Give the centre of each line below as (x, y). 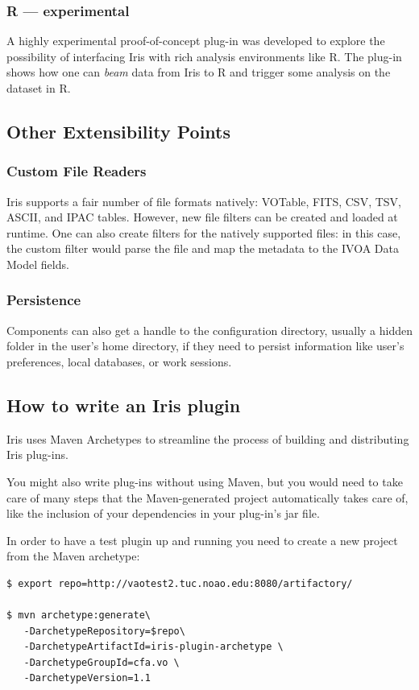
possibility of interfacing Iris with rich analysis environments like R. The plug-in (204, 56)
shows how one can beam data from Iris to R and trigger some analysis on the (199, 72)
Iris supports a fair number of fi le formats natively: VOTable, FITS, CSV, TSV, (204, 201)
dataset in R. (39, 88)
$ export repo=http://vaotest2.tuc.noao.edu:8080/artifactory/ (180, 583)
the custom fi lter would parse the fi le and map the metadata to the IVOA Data (203, 248)
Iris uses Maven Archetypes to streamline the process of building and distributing (208, 438)
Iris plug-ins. (37, 454)
